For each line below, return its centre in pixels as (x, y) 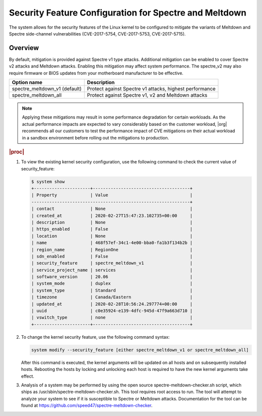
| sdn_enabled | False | (112, 256)
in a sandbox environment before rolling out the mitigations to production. (96, 138)
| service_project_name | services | (112, 270)
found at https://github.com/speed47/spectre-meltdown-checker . (87, 405)
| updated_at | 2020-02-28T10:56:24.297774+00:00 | (112, 304)
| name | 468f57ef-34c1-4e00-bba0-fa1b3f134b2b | (112, 243)
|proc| (16, 152)
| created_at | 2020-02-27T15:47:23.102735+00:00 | (112, 216)
